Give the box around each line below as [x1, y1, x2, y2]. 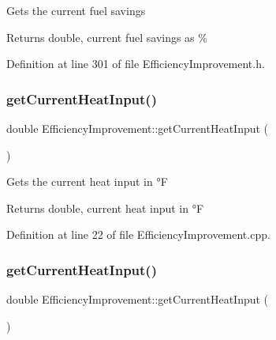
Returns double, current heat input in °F [6, 199, 204, 216]
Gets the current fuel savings [6, 2, 146, 18]
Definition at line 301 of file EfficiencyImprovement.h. [6, 55, 265, 72]
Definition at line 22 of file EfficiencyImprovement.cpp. [6, 226, 270, 243]
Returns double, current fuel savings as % [6, 28, 207, 45]
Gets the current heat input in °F [6, 173, 168, 190]
